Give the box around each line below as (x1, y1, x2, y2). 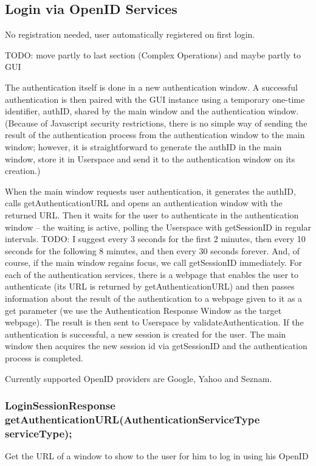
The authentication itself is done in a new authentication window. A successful (5, 80, 298, 93)
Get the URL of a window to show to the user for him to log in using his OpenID (5, 450, 309, 462)
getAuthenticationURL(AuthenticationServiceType (5, 412, 260, 427)
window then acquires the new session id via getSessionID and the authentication (5, 339, 307, 352)
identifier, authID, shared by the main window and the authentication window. (5, 105, 299, 117)
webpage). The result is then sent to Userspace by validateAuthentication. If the (5, 316, 304, 329)
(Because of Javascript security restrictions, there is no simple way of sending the (5, 116, 307, 129)
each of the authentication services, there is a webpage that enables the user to (5, 268, 299, 280)
